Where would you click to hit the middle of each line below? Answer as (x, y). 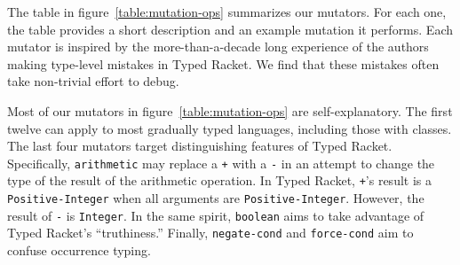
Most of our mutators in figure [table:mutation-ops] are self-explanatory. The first (230, 110)
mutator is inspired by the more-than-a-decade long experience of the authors (218, 47)
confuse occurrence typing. (79, 250)
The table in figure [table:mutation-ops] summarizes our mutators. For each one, (227, 12)
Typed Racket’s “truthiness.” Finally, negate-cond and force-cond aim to (210, 233)
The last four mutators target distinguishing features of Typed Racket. (200, 146)
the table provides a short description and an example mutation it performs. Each (230, 29)
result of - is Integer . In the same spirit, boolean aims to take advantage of (216, 215)
